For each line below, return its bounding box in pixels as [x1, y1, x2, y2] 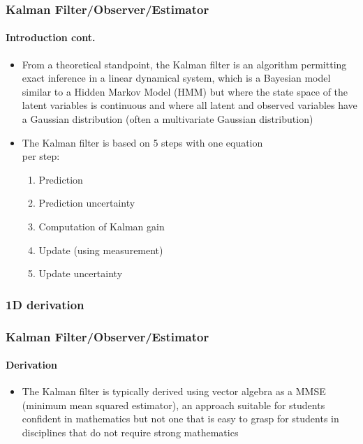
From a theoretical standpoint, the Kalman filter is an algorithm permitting [22, 57, 347, 71]
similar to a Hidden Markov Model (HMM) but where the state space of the [22, 84, 348, 98]
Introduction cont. [6, 30, 96, 45]
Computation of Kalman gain [38, 219, 165, 233]
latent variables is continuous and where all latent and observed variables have [22, 98, 357, 112]
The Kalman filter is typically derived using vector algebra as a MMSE [22, 384, 326, 399]
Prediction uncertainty [38, 195, 135, 210]
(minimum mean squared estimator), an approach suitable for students [22, 397, 325, 412]
